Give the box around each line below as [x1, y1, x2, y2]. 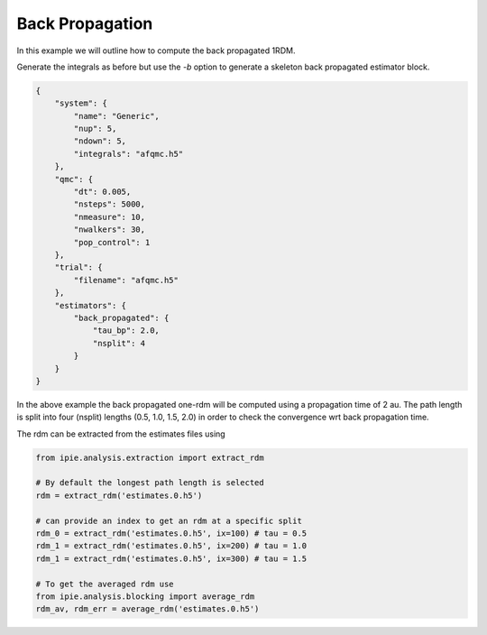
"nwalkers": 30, [73, 225, 146, 235]
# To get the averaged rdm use [35, 578, 175, 589]
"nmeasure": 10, [73, 212, 146, 222]
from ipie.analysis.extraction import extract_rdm [35, 452, 265, 463]
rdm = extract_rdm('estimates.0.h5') [35, 490, 203, 501]
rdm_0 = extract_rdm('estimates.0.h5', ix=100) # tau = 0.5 [35, 529, 308, 538]
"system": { [54, 98, 108, 108]
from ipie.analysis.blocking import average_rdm [35, 591, 255, 602]
